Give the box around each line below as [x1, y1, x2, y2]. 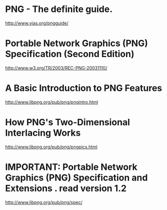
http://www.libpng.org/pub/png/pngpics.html [5, 144, 98, 150]
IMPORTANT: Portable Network [5, 161, 138, 172]
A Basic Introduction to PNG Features [5, 83, 163, 94]
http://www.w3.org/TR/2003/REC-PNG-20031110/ [5, 65, 108, 71]
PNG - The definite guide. [5, 4, 113, 15]
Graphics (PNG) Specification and [5, 172, 148, 183]
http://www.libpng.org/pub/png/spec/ [5, 199, 83, 205]
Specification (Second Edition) [5, 49, 135, 60]
